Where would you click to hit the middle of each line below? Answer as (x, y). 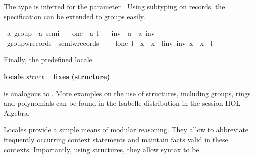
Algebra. (17, 113)
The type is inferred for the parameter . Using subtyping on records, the (115, 6)
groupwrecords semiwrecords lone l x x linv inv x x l (110, 43)
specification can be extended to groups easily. (75, 16)
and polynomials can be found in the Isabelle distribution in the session (114, 103)
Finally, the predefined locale (48, 60)
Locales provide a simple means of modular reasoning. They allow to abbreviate (126, 130)
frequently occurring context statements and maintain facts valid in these (116, 139)
